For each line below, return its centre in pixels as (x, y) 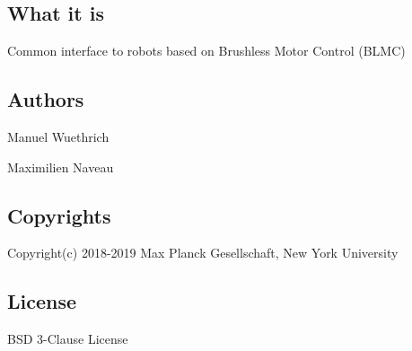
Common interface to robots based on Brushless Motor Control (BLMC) (206, 51)
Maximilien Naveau (61, 167)
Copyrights (59, 215)
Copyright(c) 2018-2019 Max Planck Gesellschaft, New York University (203, 253)
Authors (46, 99)
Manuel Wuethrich (58, 136)
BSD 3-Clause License (68, 339)
